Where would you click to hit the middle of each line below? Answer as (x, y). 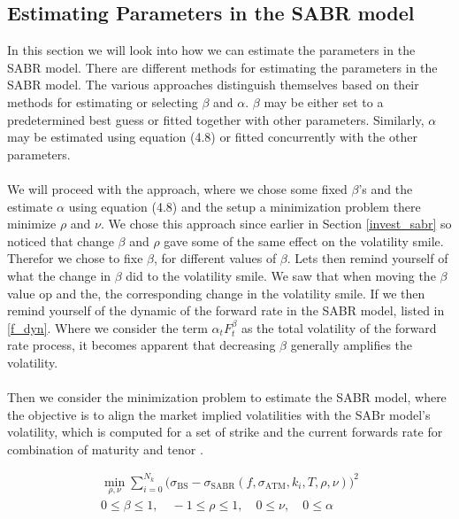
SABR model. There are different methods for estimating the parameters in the (222, 67)
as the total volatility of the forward (339, 327)
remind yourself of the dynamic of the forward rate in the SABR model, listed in (226, 310)
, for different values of (215, 258)
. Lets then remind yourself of (367, 258)
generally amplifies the (352, 345)
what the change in (59, 275)
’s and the (386, 188)
